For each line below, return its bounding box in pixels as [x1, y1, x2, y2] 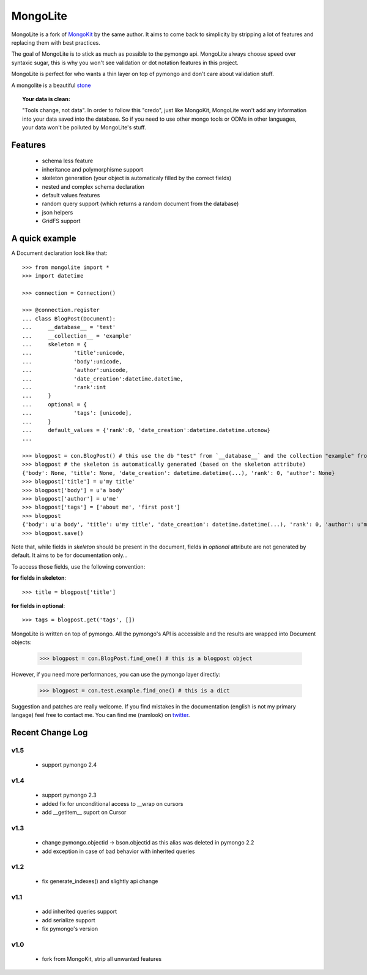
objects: [11, 639, 32, 646]
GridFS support [42, 218, 81, 225]
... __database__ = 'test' [22, 324, 116, 331]
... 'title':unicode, [22, 349, 125, 357]
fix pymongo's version [42, 925, 98, 933]
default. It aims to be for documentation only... [11, 552, 128, 559]
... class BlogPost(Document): [22, 315, 116, 322]
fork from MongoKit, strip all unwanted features [42, 955, 162, 963]
